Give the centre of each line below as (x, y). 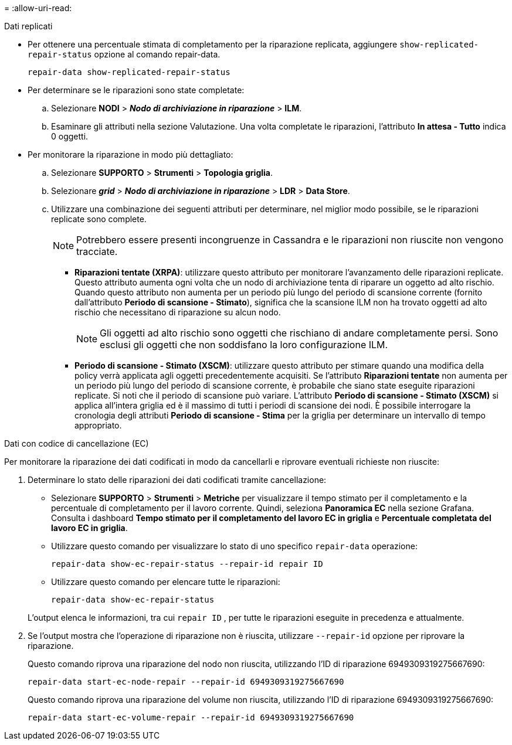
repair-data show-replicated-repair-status (129, 72)
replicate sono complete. (99, 219)
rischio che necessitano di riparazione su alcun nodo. (178, 312)
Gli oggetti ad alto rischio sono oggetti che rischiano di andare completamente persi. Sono (299, 333)
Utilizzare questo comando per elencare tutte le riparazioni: (166, 582)
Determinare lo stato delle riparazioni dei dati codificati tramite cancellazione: (177, 480)
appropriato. (98, 425)
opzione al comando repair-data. (157, 54)
